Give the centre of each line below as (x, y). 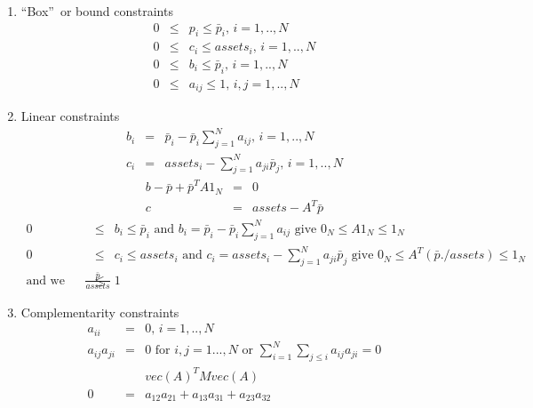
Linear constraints (70, 116)
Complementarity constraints (100, 312)
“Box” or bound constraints (97, 11)
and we (45, 280)
